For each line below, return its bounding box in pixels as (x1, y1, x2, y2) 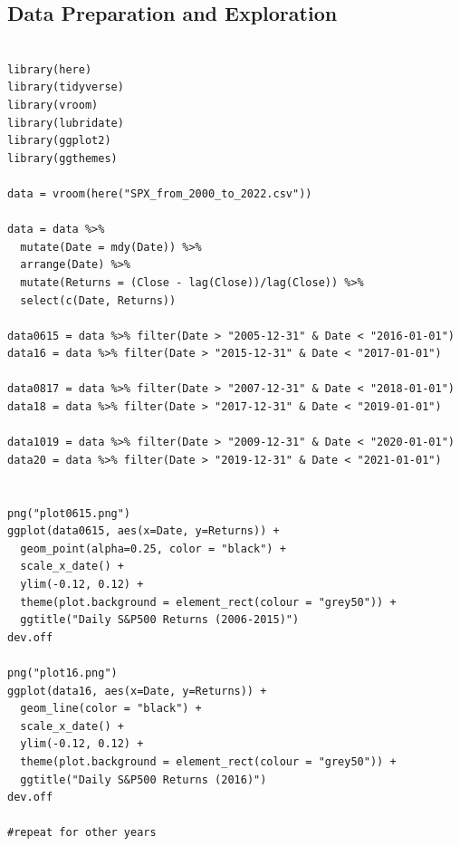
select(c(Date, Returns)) (20, 293, 177, 307)
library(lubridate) (7, 116, 124, 130)
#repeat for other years (7, 826, 157, 840)
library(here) (7, 62, 92, 76)
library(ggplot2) (7, 134, 111, 148)
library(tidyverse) (7, 81, 124, 94)
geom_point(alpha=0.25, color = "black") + (20, 542, 286, 555)
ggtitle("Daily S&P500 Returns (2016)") (20, 773, 267, 786)
